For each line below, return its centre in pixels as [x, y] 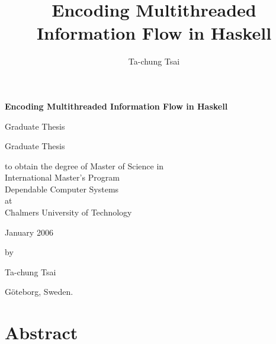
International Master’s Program [62, 177]
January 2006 [29, 232]
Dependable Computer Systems [62, 189]
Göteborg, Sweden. [39, 292]
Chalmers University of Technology [68, 212]
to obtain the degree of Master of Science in [84, 165]
